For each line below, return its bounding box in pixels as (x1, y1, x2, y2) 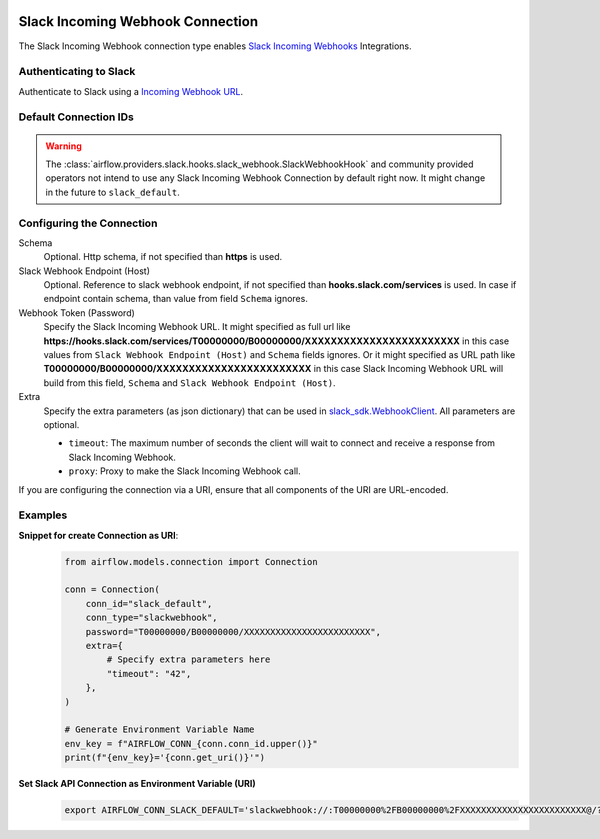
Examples (18, 508, 68, 522)
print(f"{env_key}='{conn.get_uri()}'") (64, 752, 265, 764)
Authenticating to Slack (18, 65, 136, 79)
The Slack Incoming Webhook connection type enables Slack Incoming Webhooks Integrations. (18, 40, 412, 52)
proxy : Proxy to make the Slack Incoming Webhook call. (68, 465, 302, 477)
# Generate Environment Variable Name (64, 724, 255, 735)
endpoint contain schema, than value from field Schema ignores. (43, 293, 309, 305)
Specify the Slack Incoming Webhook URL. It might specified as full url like (43, 321, 351, 333)
